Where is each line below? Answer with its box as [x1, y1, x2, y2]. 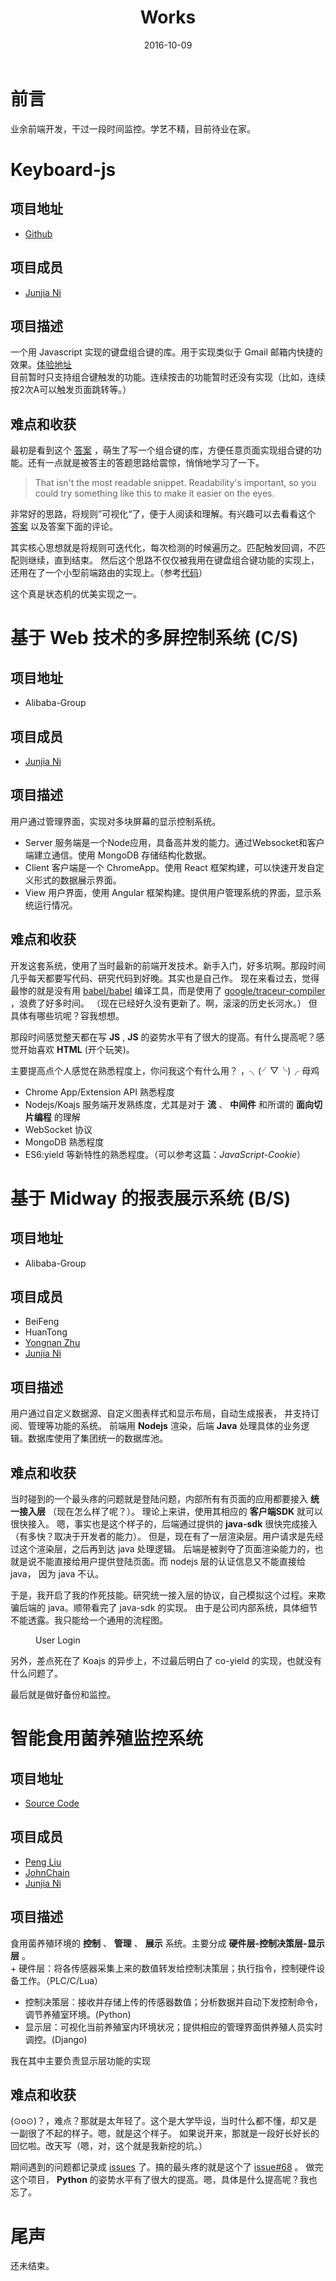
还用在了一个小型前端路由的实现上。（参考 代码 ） [10, 567, 208, 579]
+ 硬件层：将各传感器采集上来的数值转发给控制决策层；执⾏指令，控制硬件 [10, 1962, 317, 1974]
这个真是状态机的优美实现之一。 [10, 588, 142, 600]
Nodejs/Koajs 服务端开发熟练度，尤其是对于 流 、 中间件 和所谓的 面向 [24, 1098, 314, 1110]
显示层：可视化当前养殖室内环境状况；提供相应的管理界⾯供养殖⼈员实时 [24, 2021, 323, 2033]
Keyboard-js [10, 158, 117, 181]
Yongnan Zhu [24, 1337, 81, 1349]
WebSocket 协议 [24, 1123, 93, 1135]
